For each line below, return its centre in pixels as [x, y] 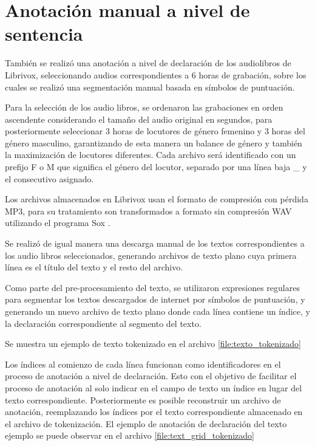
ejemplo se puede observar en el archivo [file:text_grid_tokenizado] [130, 435]
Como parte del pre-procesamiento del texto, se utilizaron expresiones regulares [152, 287]
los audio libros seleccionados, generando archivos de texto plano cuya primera [151, 255]
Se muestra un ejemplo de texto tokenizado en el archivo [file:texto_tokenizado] [153, 344]
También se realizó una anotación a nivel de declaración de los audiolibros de [148, 63]
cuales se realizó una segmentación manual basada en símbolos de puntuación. [150, 87]
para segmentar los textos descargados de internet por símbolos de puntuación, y [155, 299]
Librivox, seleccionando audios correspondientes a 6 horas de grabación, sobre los [156, 74]
